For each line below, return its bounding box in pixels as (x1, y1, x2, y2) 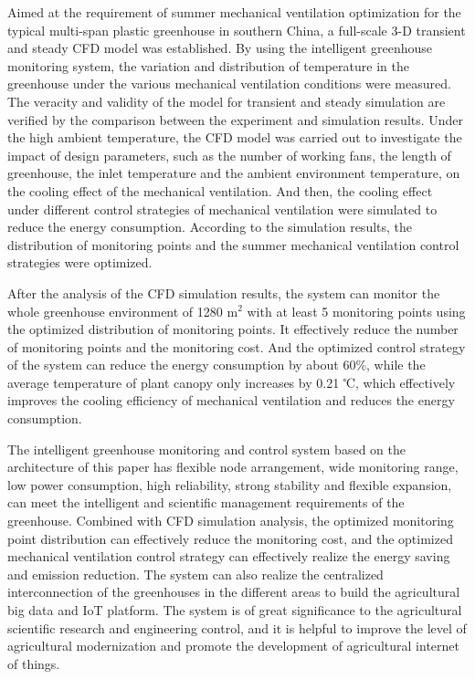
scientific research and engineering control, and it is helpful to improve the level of (7, 618, 467, 637)
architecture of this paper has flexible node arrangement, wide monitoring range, (7, 457, 459, 476)
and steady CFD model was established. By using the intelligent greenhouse (7, 38, 433, 57)
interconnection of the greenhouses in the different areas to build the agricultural (7, 582, 460, 601)
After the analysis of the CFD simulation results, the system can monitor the (7, 283, 440, 302)
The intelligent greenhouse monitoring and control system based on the (7, 439, 406, 458)
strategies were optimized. (7, 253, 153, 272)
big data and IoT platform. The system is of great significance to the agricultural (7, 601, 462, 619)
